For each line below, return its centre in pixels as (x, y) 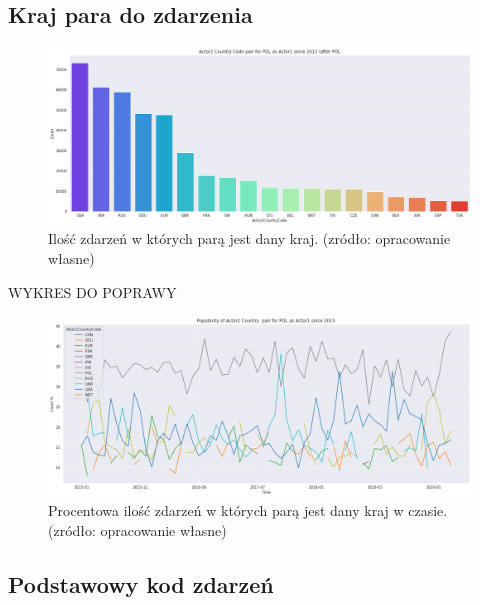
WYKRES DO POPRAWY (92, 291)
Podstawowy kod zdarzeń (141, 583)
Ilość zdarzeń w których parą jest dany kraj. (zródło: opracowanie (249, 238)
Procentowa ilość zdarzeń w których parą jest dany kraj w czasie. (248, 510)
